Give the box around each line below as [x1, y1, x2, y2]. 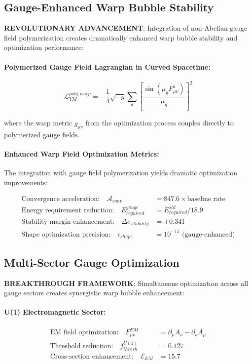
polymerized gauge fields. [4, 129, 80, 139]
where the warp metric [4, 118, 72, 128]
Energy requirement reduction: [21, 206, 114, 214]
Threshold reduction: [50, 343, 113, 350]
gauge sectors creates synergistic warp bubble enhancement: [4, 287, 184, 298]
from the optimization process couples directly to [85, 118, 234, 128]
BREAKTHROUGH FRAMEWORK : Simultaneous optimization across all [4, 278, 249, 288]
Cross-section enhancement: [50, 353, 134, 360]
